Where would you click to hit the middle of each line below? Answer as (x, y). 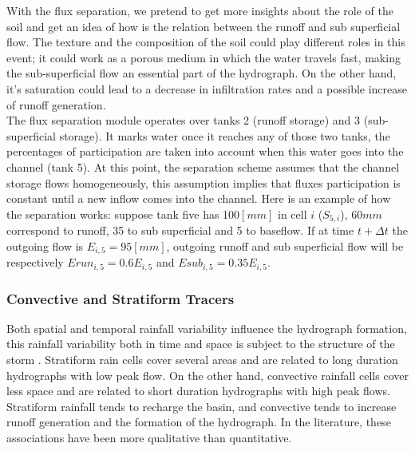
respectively (35, 262)
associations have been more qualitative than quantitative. (149, 438)
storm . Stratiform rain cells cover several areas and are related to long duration (202, 360)
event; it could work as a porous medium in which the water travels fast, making (204, 57)
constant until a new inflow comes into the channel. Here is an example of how (199, 198)
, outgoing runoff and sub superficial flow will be (285, 245)
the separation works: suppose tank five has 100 (123, 214)
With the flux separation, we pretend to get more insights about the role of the (200, 10)
